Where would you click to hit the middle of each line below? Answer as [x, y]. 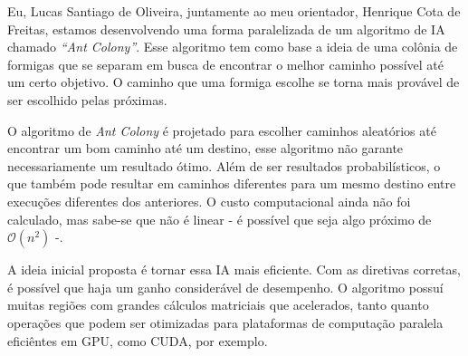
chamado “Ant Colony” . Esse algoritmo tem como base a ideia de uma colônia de [233, 47]
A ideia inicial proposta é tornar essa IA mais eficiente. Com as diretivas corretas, [234, 269]
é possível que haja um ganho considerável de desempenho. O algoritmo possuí [225, 287]
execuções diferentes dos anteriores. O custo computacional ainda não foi [209, 201]
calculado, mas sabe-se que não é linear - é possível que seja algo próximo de [220, 219]
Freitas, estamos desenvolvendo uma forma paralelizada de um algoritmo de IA [226, 29]
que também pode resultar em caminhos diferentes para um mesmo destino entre [232, 183]
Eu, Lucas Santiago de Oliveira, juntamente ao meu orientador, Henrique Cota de [234, 11]
